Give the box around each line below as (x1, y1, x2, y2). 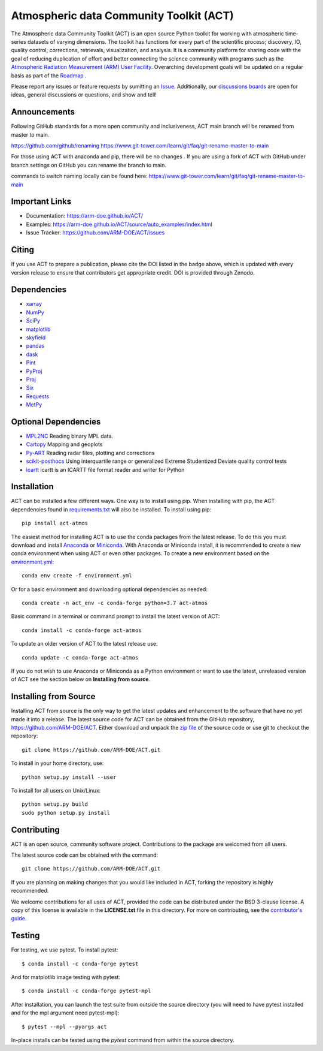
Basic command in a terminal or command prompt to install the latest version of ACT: (11, 613, 221, 620)
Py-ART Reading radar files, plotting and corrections (26, 449, 155, 456)
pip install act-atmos (22, 520, 89, 527)
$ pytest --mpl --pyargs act (22, 1023, 107, 1030)
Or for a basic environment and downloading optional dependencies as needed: (11, 585, 208, 593)
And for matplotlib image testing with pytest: (11, 974, 121, 981)
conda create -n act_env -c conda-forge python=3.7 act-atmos (22, 600, 208, 606)
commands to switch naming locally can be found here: (11, 173, 148, 180)
